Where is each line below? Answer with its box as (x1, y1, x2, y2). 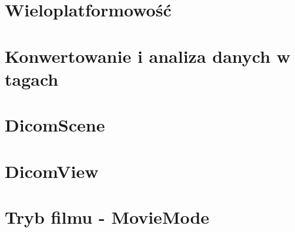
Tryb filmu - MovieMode (5, 204, 210, 228)
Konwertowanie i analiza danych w (5, 43, 291, 68)
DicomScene (5, 113, 105, 137)
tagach (5, 66, 59, 90)
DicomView (5, 159, 99, 183)
